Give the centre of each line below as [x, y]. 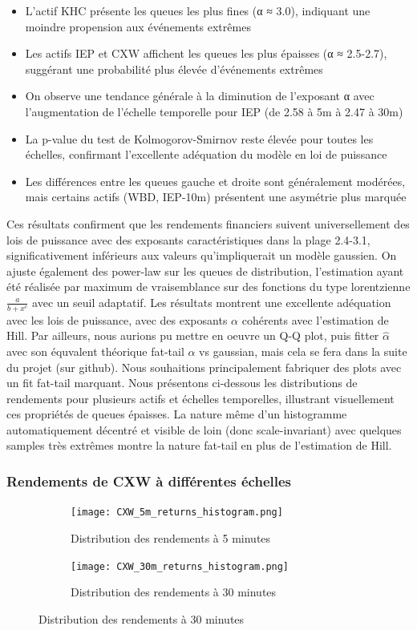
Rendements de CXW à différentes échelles [149, 481]
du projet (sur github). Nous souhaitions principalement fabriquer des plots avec [204, 367]
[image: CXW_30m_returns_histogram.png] [180, 566]
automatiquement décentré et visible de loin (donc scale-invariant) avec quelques [204, 429]
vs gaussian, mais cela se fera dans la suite [303, 351]
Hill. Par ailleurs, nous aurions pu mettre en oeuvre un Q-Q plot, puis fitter [193, 335]
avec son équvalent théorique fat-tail [95, 351]
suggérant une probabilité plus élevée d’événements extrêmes [174, 69]
